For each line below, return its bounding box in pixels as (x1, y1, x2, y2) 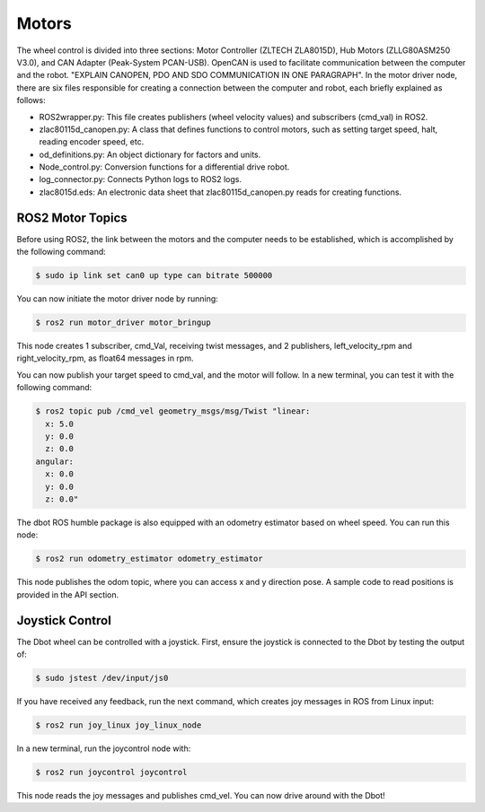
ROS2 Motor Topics (16, 210, 128, 225)
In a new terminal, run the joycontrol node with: (16, 743, 191, 754)
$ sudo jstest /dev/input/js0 (35, 673, 169, 683)
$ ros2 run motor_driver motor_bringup (35, 318, 211, 327)
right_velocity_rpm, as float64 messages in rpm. (16, 353, 194, 363)
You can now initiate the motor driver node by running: (16, 293, 219, 304)
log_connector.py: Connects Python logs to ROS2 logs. (39, 174, 242, 185)
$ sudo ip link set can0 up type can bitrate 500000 (35, 270, 273, 281)
